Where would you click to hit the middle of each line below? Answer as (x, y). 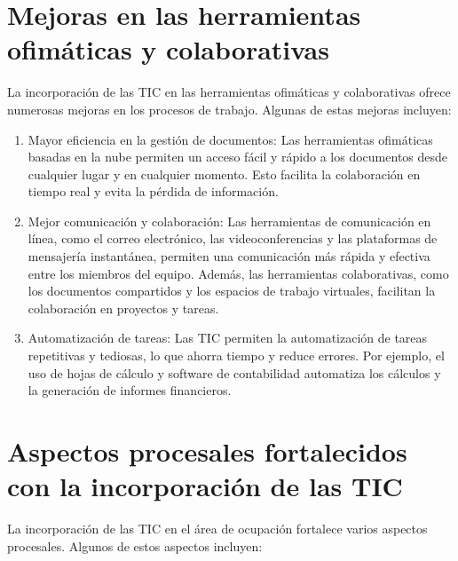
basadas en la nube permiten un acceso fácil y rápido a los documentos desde (238, 157)
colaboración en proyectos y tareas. (123, 308)
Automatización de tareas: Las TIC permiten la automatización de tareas (228, 338)
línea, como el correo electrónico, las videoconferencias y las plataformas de (233, 238)
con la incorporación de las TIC (205, 486)
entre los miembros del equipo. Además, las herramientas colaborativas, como (238, 273)
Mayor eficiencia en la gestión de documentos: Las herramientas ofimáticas (230, 139)
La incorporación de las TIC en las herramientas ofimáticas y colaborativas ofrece (229, 92)
